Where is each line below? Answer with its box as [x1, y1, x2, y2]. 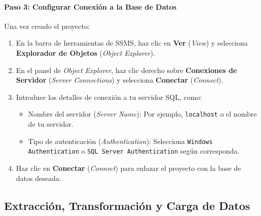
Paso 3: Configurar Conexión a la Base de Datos [4, 1, 177, 12]
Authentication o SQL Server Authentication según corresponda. [28, 146, 240, 156]
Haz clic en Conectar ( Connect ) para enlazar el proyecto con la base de [16, 162, 241, 173]
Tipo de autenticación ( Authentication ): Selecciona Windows [28, 135, 213, 146]
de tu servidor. [28, 119, 73, 129]
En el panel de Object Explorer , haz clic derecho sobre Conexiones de [16, 64, 237, 75]
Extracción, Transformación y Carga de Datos [4, 197, 250, 213]
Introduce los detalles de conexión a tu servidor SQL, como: [16, 91, 202, 102]
